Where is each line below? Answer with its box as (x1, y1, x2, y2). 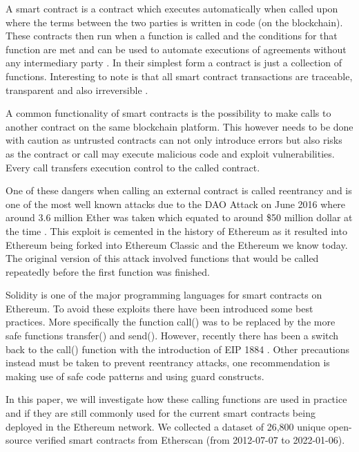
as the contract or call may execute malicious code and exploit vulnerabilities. (6, 146, 335, 160)
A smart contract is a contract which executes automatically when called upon (6, 1, 338, 15)
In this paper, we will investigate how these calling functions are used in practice (6, 392, 347, 406)
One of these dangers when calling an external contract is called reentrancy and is (6, 183, 352, 198)
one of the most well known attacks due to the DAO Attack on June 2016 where (6, 196, 346, 211)
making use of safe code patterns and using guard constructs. (6, 368, 264, 383)
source (6, 433, 32, 447)
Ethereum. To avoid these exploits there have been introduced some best (6, 301, 313, 315)
